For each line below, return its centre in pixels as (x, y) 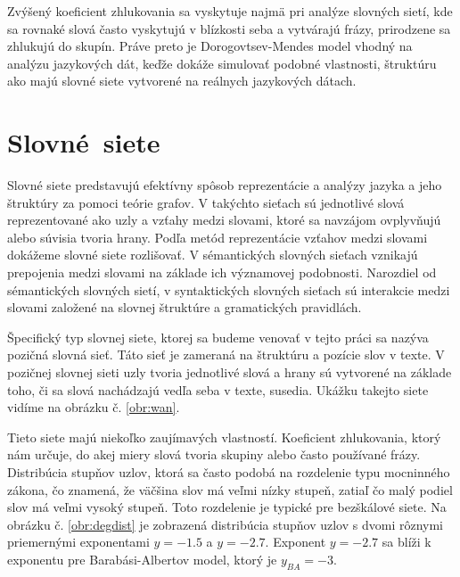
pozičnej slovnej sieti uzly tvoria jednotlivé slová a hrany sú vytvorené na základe (230, 372)
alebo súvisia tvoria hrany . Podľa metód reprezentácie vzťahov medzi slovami (218, 237)
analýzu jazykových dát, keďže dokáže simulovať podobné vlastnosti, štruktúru (222, 63)
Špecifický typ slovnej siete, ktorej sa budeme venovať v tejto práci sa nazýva (218, 337)
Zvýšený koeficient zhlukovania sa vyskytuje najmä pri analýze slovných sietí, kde (230, 11)
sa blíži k (407, 542)
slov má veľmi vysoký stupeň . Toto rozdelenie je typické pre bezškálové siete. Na (227, 507)
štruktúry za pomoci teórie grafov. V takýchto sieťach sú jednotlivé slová (206, 202)
